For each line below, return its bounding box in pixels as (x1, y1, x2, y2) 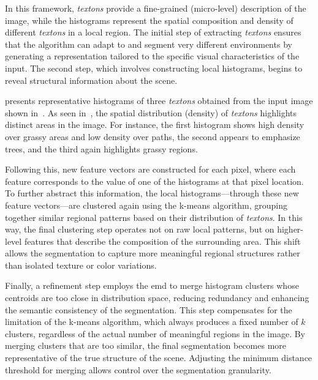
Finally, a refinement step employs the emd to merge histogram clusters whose (5, 279, 299, 292)
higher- (277, 223, 304, 236)
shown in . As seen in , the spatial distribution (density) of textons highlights (5, 106, 297, 119)
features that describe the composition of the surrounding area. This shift (24, 234, 301, 247)
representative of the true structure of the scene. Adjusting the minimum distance (5, 351, 312, 364)
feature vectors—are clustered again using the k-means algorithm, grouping (5, 198, 287, 211)
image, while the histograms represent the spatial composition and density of (5, 13, 293, 26)
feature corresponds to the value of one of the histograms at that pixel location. (5, 174, 304, 187)
